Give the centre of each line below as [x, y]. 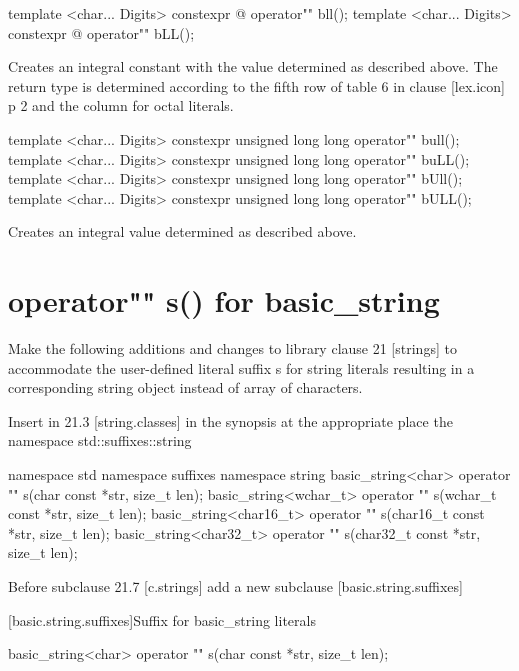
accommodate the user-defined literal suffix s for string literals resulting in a [241, 367]
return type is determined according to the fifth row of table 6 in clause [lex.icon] [256, 85]
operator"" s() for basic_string [224, 300]
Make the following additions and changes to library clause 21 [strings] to [232, 348]
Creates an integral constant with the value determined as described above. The [253, 66]
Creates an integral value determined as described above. [182, 231]
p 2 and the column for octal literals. [121, 105]
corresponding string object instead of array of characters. [185, 387]
